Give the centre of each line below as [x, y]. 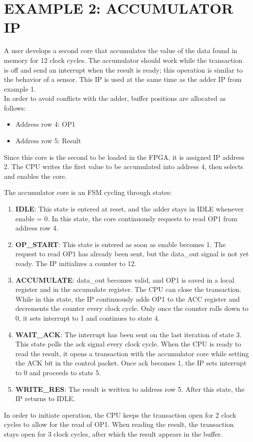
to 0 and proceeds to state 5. [58, 372]
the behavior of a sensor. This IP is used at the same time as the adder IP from [123, 79]
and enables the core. [36, 176]
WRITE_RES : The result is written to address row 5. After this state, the [130, 389]
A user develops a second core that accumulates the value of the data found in [121, 50]
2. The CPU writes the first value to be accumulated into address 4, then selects [124, 166]
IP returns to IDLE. [45, 398]
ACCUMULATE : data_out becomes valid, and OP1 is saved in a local [125, 279]
